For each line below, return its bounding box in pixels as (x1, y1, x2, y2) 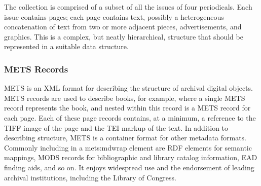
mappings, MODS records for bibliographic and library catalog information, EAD (4, 152, 257, 163)
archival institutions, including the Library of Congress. (4, 172, 176, 182)
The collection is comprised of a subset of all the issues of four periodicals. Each (4, 2, 252, 12)
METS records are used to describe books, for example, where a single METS (4, 92, 245, 103)
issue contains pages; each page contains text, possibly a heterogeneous (4, 11, 224, 22)
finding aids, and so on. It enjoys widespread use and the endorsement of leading (4, 162, 254, 172)
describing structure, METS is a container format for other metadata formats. (4, 132, 247, 143)
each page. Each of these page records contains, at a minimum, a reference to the (4, 112, 256, 123)
